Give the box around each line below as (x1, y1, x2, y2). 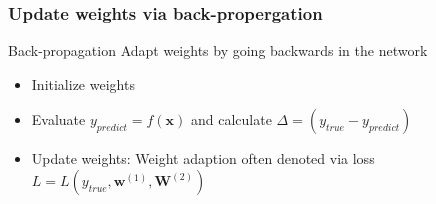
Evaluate (31, 109, 86, 130)
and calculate (191, 109, 272, 130)
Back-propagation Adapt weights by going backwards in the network (8, 40, 428, 61)
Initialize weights (31, 73, 135, 94)
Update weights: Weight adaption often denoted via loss (31, 148, 375, 169)
